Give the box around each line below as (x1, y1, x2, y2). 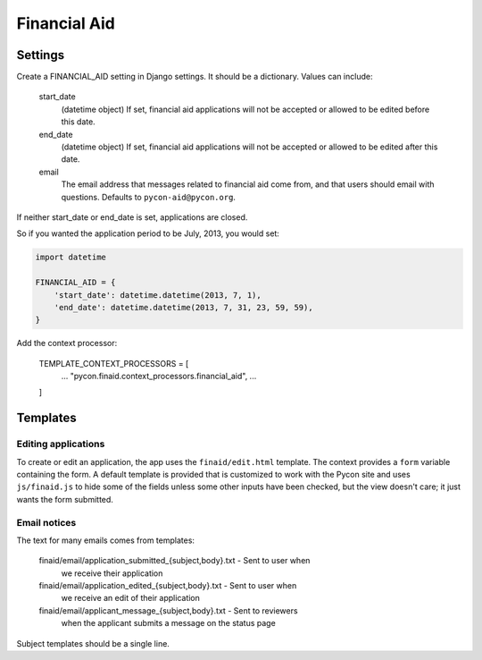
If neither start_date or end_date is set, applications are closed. (16, 211, 248, 223)
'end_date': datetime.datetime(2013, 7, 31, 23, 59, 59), (54, 302, 313, 312)
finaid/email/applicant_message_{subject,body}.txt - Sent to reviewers (38, 605, 298, 616)
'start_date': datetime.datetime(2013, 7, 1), (54, 290, 262, 300)
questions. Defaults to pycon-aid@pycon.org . (61, 191, 237, 202)
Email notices (16, 516, 77, 529)
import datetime (35, 252, 107, 263)
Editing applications (16, 438, 105, 451)
